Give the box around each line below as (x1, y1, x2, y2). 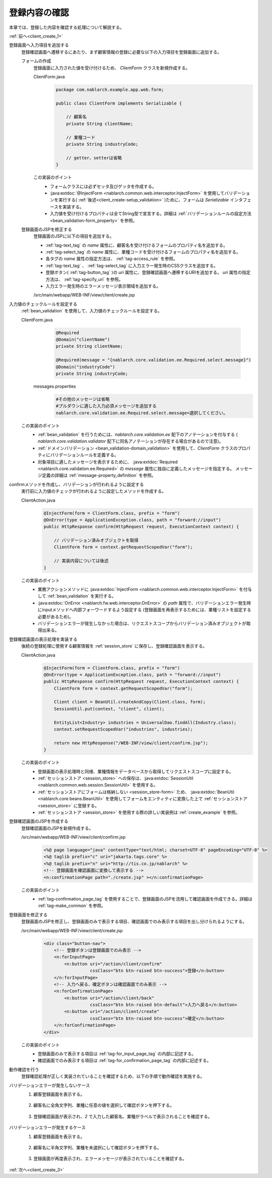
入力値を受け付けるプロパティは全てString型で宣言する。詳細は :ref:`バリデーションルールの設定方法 (50, 211, 252, 216)
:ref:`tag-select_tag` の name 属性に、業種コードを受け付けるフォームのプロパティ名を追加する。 (45, 249, 241, 255)
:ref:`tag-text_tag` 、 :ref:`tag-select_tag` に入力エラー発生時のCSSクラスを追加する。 (45, 262, 218, 268)
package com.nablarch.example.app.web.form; (56, 87, 164, 92)
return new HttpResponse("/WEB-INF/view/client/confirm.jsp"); (54, 740, 209, 746)
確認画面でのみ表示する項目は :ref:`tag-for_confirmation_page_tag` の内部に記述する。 (38, 1058, 212, 1063)
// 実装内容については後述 (54, 558, 109, 564)
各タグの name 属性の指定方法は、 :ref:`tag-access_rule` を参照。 (45, 256, 178, 262)
